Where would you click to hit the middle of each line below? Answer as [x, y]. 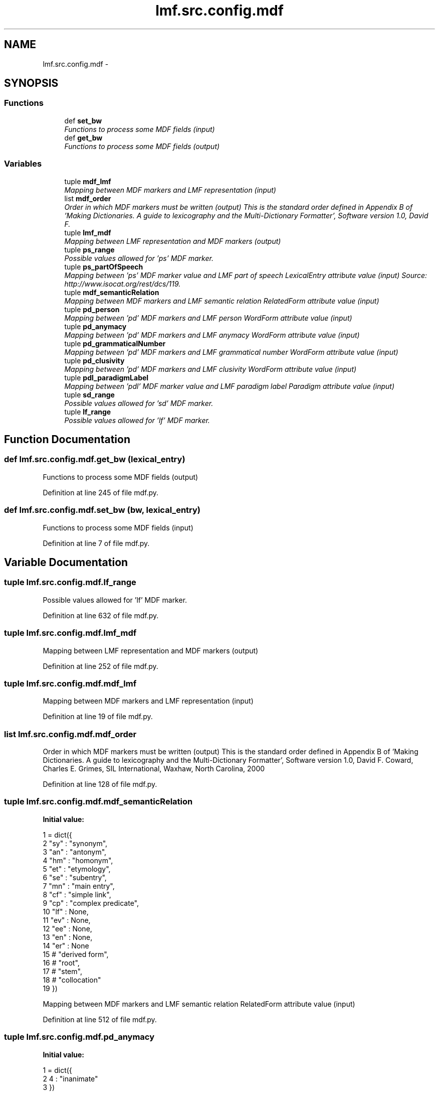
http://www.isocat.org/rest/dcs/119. [123, 284]
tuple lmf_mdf [88, 232]
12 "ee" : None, [67, 928]
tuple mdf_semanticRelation [112, 292]
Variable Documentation [66, 562]
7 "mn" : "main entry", [79, 886]
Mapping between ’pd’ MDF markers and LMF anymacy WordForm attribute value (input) [212, 335]
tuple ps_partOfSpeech [104, 266]
